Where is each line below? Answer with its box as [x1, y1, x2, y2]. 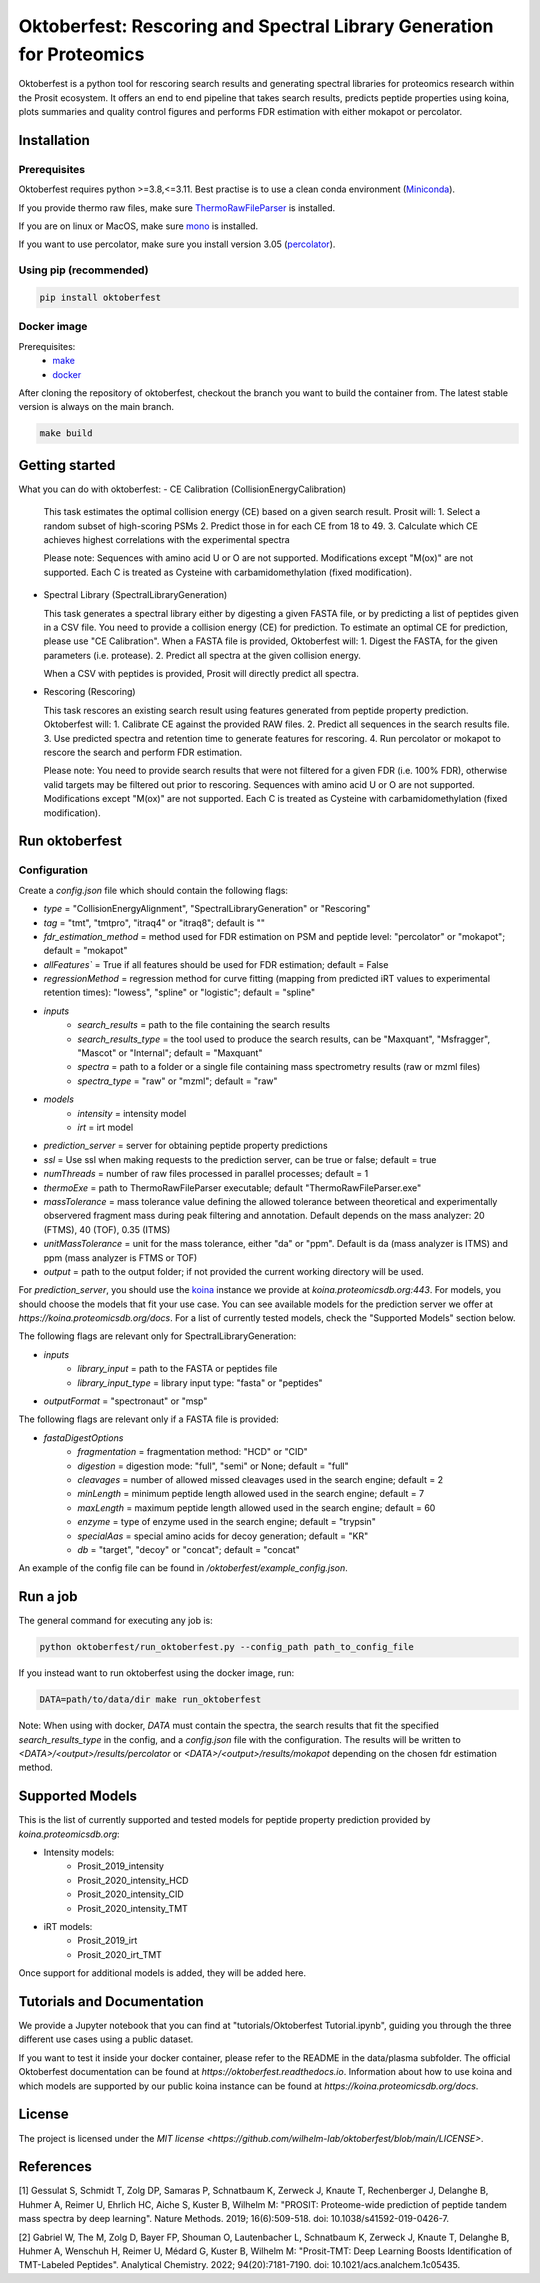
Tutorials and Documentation [18, 1993, 204, 2010]
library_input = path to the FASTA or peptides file [77, 1363, 278, 1375]
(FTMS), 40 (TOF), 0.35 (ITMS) [43, 1223, 171, 1235]
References [18, 2158, 92, 2175]
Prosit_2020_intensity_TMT [77, 1902, 189, 1914]
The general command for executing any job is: [18, 1615, 214, 1627]
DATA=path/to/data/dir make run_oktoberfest [39, 1694, 262, 1705]
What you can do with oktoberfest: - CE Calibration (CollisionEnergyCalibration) [18, 483, 347, 495]
